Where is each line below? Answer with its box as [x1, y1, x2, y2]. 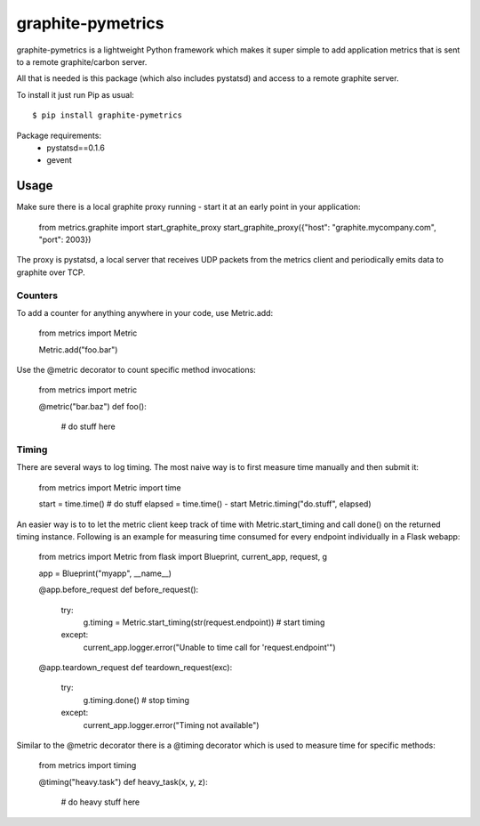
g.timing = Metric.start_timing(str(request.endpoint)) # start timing [83, 617, 325, 628]
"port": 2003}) [38, 234, 92, 245]
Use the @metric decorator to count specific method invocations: [16, 365, 257, 376]
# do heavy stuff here [60, 797, 140, 807]
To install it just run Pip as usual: [16, 89, 135, 100]
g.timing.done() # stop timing [83, 694, 190, 705]
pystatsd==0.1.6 [46, 142, 106, 153]
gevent [46, 155, 73, 166]
